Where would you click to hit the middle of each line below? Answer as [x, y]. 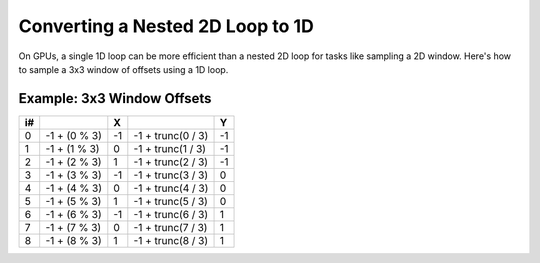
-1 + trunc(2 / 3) [171, 162]
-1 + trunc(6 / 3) [171, 214]
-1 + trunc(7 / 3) [170, 227]
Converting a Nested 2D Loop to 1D [166, 26]
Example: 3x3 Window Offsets [115, 98]
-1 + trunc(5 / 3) [171, 201]
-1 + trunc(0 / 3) [171, 135]
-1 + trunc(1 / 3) [170, 148]
